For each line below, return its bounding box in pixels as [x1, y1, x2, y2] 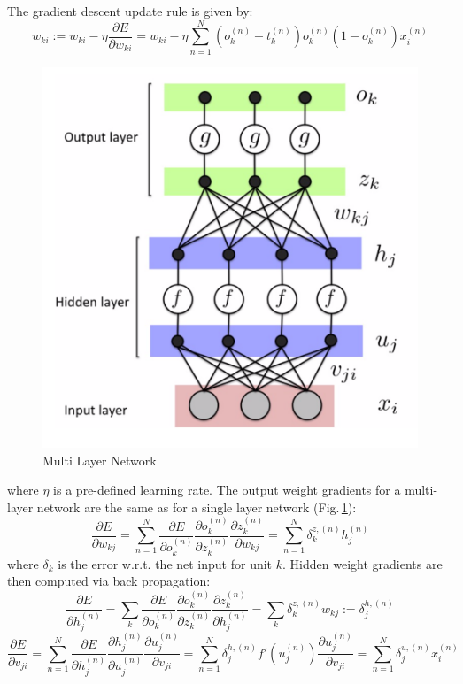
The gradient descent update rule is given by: [7, 2, 253, 19]
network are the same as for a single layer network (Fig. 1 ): [36, 497, 357, 516]
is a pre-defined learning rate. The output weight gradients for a [53, 480, 401, 499]
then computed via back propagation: [7, 572, 211, 590]
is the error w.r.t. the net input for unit [58, 554, 273, 573]
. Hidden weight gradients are [282, 554, 443, 573]
